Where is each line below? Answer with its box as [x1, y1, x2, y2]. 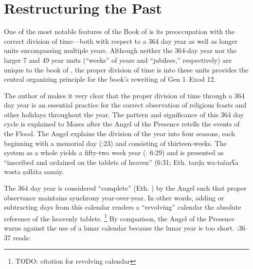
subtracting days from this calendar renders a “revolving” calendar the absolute [4, 202, 241, 212]
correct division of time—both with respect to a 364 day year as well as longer [4, 36, 237, 46]
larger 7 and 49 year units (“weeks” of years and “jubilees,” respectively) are [4, 54, 232, 65]
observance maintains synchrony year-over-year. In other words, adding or [4, 192, 224, 202]
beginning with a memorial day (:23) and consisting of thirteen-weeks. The [4, 138, 227, 148]
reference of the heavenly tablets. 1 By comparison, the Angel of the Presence [4, 212, 235, 223]
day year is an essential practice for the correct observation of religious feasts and [4, 100, 247, 110]
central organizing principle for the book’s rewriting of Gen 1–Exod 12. [4, 74, 216, 84]
